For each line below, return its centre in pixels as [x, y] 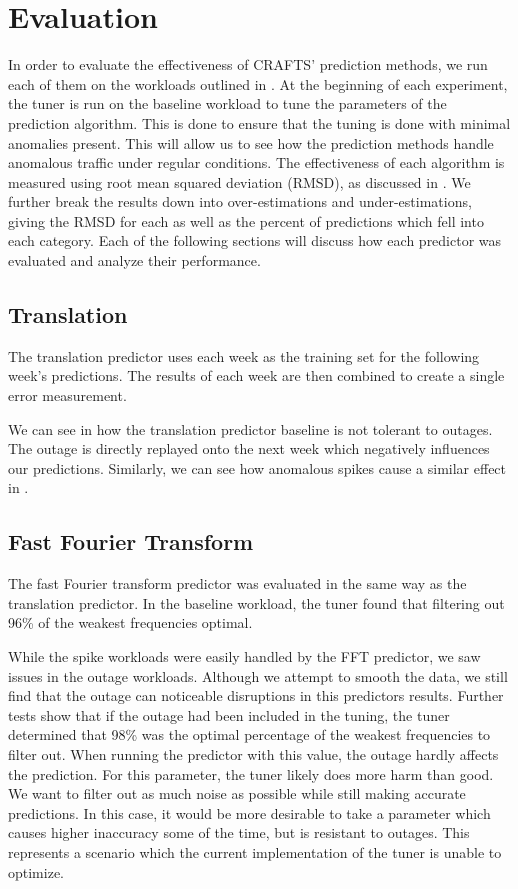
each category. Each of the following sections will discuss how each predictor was [255, 240]
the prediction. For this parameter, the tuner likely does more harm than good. [251, 773]
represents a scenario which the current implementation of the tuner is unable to [255, 851]
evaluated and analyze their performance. [134, 260]
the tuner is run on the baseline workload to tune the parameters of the [227, 103]
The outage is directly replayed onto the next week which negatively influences [249, 448]
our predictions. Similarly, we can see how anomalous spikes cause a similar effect [257, 467]
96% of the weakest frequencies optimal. [130, 622]
